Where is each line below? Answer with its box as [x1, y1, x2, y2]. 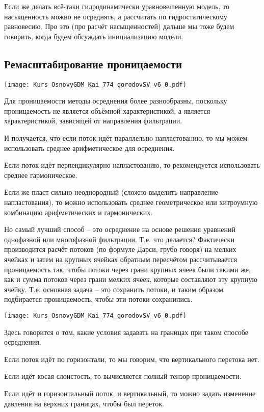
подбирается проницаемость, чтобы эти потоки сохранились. [4, 294, 193, 304]
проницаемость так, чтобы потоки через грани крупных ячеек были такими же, [4, 264, 251, 274]
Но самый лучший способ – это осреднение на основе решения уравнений [4, 224, 235, 235]
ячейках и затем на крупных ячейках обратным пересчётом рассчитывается [4, 253, 237, 264]
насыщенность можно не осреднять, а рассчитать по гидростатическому [4, 11, 227, 21]
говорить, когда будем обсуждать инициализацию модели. [4, 31, 183, 41]
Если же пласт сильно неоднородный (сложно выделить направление [4, 187, 219, 197]
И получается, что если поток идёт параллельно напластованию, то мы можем [4, 133, 248, 143]
